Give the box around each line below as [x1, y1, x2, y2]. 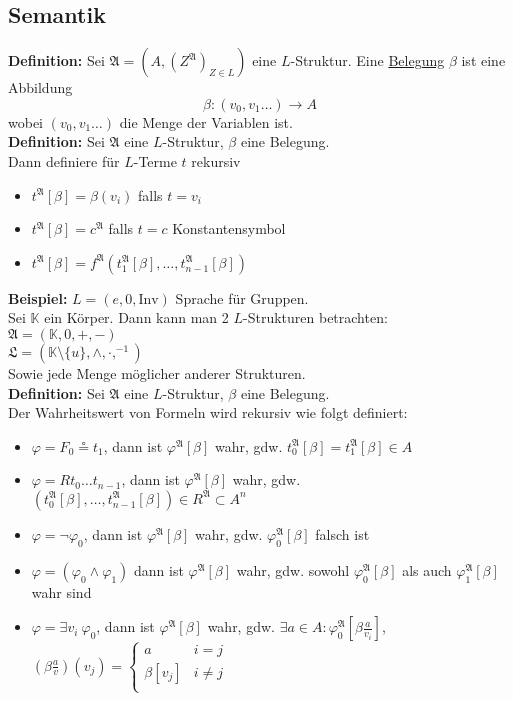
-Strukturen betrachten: [243, 307, 388, 328]
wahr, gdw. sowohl [236, 559, 350, 580]
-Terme [133, 150, 177, 171]
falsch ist [315, 523, 370, 544]
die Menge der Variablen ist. [119, 111, 293, 132]
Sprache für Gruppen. [175, 287, 309, 308]
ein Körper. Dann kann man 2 [44, 307, 229, 328]
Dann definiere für [8, 150, 120, 171]
